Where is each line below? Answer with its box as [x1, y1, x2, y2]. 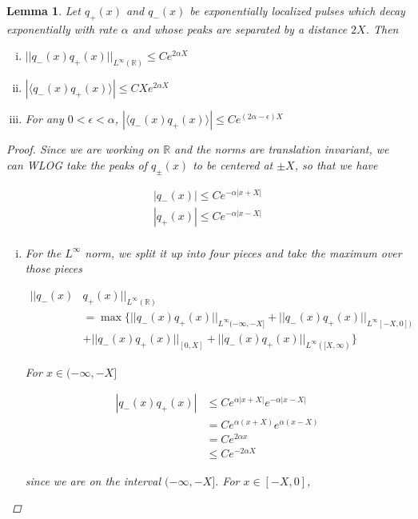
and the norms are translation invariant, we [174, 141, 389, 158]
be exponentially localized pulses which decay [189, 2, 405, 18]
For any [25, 110, 64, 127]
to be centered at [193, 156, 273, 173]
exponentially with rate [6, 20, 117, 37]
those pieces [25, 260, 83, 277]
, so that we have [294, 156, 378, 173]
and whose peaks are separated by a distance [132, 20, 348, 37]
